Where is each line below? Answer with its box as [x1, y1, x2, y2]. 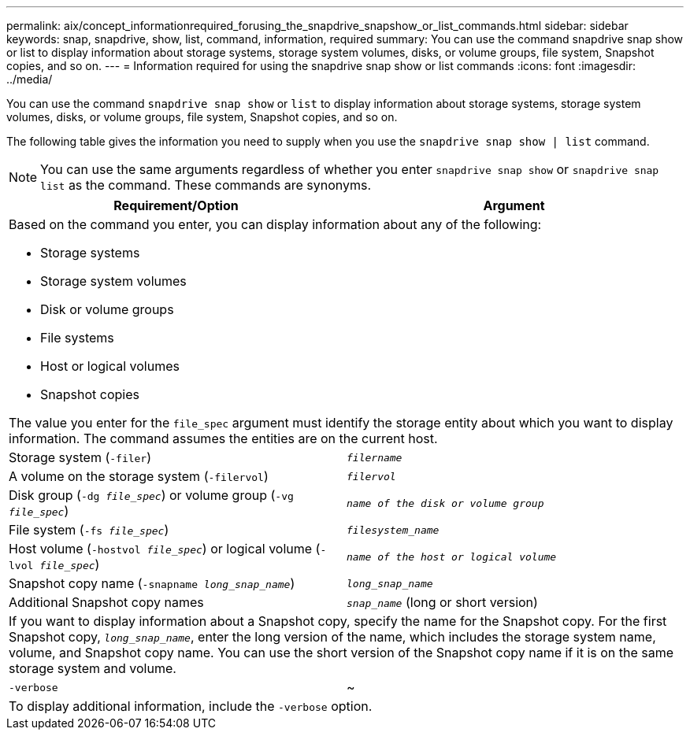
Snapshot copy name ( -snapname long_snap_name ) [9, 575, 295, 591]
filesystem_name [347, 523, 440, 536]
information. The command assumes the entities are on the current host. [9, 431, 438, 446]
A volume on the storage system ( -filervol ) [9, 468, 269, 484]
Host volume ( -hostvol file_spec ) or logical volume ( [9, 541, 321, 557]
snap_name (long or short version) [347, 594, 538, 610]
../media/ [6, 72, 53, 86]
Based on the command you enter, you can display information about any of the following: [9, 216, 542, 232]
